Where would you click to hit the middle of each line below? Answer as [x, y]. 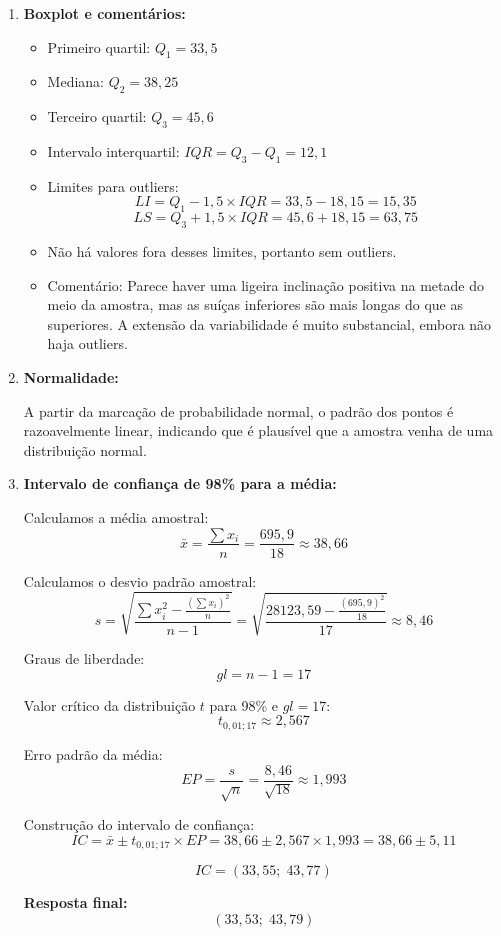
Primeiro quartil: [99, 46]
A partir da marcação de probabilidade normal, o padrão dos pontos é [238, 410]
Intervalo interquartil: [113, 150]
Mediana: [75, 81]
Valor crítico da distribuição [109, 704]
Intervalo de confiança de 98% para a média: [180, 483]
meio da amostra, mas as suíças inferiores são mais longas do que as [255, 304]
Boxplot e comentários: [104, 13]
